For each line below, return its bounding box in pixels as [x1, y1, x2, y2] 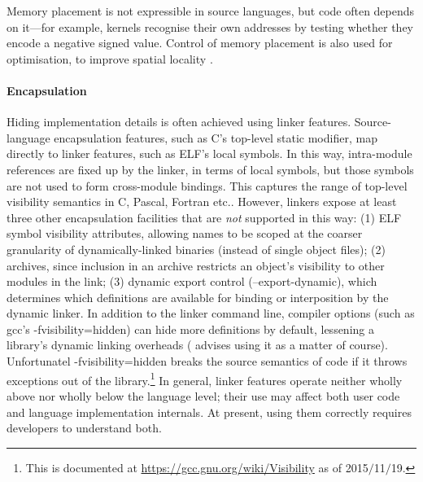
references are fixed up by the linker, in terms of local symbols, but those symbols [7, 160, 414, 177]
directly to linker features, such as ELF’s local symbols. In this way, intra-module [7, 145, 412, 162]
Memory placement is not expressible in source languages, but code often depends [7, 2, 415, 19]
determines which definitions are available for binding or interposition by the [7, 288, 389, 305]
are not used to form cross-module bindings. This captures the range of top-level [7, 177, 408, 194]
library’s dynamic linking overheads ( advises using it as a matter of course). [7, 336, 388, 353]
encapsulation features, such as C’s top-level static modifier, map [54, 129, 377, 146]
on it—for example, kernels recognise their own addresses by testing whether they [7, 18, 413, 35]
